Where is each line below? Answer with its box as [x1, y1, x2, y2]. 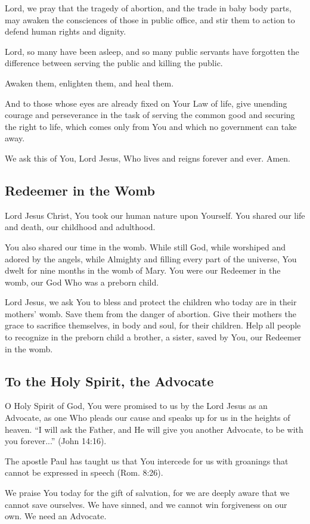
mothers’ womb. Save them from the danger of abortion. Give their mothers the [5, 307, 296, 320]
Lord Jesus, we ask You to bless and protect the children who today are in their [5, 296, 297, 308]
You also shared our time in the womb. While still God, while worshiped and [5, 240, 286, 253]
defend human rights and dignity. [5, 25, 126, 38]
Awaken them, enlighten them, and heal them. [5, 76, 174, 89]
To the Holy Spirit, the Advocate [5, 371, 214, 390]
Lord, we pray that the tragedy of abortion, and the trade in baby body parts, [5, 2, 292, 14]
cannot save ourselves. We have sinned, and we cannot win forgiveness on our [5, 498, 287, 510]
